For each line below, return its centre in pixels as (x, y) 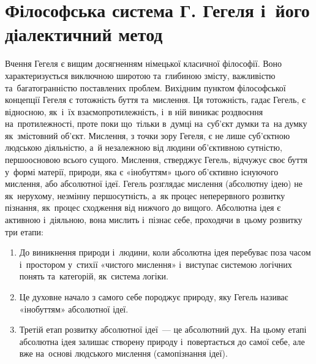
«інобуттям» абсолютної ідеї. (74, 309)
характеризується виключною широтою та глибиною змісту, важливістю (140, 75)
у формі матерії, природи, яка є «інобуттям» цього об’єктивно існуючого (142, 171)
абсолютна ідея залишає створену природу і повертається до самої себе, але (162, 341)
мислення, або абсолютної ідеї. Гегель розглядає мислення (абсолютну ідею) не (154, 184)
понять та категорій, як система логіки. (94, 276)
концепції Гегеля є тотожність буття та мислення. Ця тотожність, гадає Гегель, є (156, 100)
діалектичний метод (84, 34)
